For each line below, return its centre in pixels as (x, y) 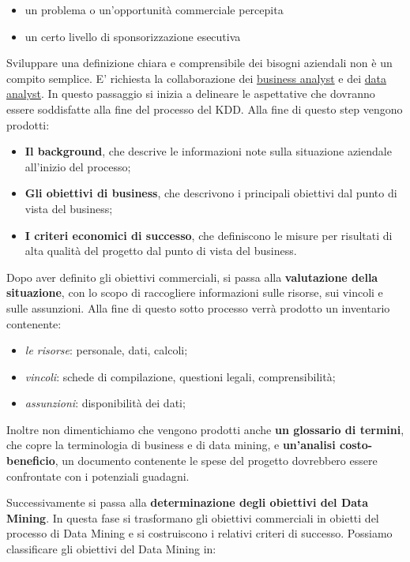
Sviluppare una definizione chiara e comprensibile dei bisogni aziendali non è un (199, 63)
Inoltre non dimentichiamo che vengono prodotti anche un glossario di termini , (205, 429)
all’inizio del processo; (78, 166)
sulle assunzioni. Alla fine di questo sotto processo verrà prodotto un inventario (198, 307)
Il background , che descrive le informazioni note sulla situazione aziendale (208, 151)
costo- (356, 445)
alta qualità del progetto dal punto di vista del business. (161, 251)
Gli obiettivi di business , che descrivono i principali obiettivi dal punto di (211, 193)
